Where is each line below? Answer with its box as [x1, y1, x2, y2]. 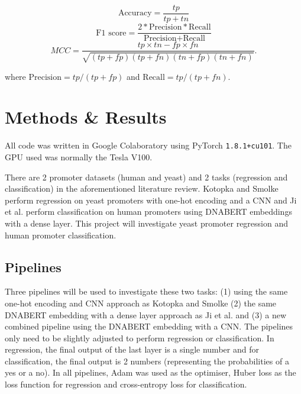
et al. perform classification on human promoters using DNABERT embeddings [5, 205, 292, 218]
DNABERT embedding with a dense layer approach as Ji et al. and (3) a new [5, 308, 287, 321]
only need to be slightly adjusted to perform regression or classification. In [5, 331, 274, 344]
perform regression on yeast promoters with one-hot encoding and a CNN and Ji [5, 193, 297, 206]
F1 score [96, 28, 127, 37]
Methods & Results [5, 105, 167, 129]
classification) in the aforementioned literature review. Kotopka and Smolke [5, 182, 279, 195]
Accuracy [118, 9, 152, 18]
